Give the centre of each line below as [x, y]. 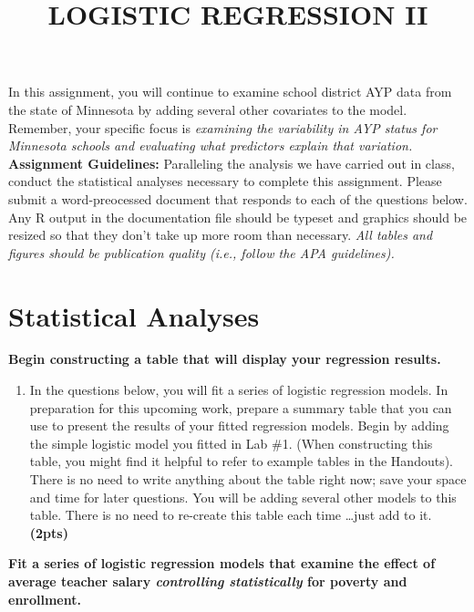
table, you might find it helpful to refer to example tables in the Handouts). [242, 461]
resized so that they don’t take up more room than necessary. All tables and [221, 235]
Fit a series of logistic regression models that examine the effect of [222, 563]
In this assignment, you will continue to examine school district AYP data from [230, 92]
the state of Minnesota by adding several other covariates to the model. [208, 109]
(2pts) [49, 532]
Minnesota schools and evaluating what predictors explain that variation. [211, 145]
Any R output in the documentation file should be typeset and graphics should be [238, 217]
